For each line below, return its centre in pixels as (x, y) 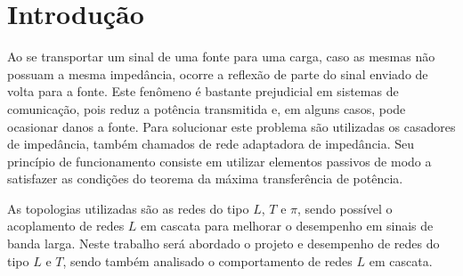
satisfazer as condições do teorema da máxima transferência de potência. (205, 179)
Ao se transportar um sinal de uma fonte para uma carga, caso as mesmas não (221, 57)
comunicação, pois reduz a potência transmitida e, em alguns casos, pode (207, 108)
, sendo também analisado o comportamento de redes (207, 260)
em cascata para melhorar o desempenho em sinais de (287, 226)
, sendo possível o (345, 208)
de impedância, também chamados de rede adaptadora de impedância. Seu (211, 144)
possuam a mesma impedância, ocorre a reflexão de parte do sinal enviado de (218, 73)
